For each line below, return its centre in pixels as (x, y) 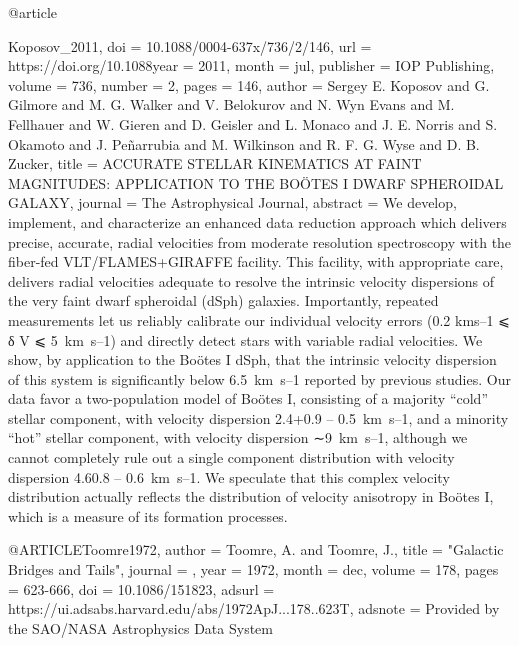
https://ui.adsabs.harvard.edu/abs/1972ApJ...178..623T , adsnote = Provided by (254, 608)
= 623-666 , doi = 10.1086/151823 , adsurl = (141, 588)
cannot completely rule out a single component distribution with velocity (231, 457)
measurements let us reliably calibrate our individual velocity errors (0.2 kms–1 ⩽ (259, 319)
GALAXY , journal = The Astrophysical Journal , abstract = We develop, (232, 202)
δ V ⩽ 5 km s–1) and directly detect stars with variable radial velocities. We (245, 339)
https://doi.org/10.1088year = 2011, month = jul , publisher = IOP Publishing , (251, 65)
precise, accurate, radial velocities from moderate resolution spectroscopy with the (260, 241)
